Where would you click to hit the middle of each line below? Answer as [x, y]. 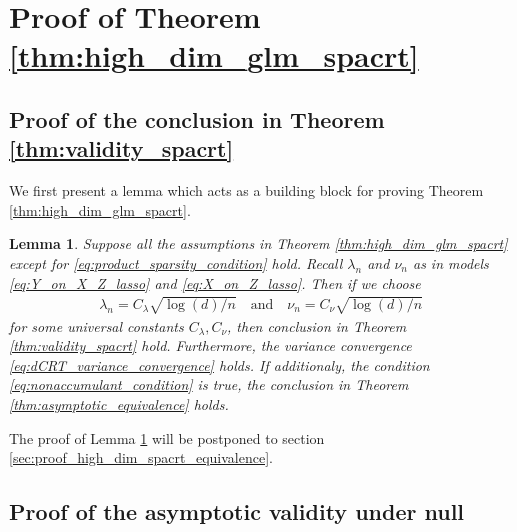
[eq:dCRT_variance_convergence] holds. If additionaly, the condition [219, 364]
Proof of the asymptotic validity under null [237, 511]
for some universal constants [96, 325]
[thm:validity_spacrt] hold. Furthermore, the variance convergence [210, 345]
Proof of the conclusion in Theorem [197, 118]
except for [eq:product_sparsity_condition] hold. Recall [176, 262]
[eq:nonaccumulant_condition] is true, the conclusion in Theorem [209, 384]
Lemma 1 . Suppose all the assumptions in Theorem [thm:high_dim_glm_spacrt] [258, 243]
